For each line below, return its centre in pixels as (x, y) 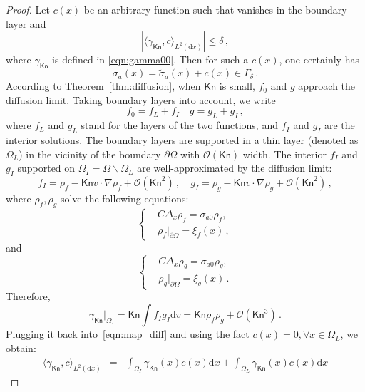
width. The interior (284, 154)
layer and (26, 23)
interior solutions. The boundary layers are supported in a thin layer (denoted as (182, 139)
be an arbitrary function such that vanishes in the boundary (215, 9)
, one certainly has (319, 60)
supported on (46, 168)
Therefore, (28, 296)
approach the (327, 86)
